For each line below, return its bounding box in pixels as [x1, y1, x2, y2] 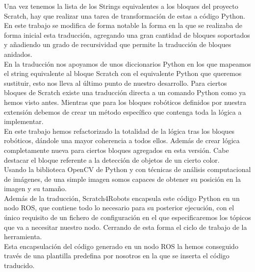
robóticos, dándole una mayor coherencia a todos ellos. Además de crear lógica [4, 135, 240, 146]
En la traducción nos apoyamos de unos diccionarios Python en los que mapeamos [4, 58, 251, 69]
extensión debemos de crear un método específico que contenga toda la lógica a [4, 106, 242, 117]
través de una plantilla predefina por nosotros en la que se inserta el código [4, 250, 229, 261]
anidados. [4, 49, 32, 59]
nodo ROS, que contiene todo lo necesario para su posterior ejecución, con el [4, 202, 234, 213]
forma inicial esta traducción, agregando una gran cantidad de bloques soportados [4, 29, 250, 40]
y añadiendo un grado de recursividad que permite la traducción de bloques [4, 39, 231, 49]
